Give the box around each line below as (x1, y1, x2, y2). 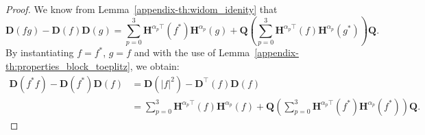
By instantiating (5, 45, 74, 60)
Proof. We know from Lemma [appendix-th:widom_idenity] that (5, 2, 278, 16)
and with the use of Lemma (134, 45, 250, 60)
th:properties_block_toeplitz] (5, 58, 130, 73)
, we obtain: (130, 58, 180, 73)
